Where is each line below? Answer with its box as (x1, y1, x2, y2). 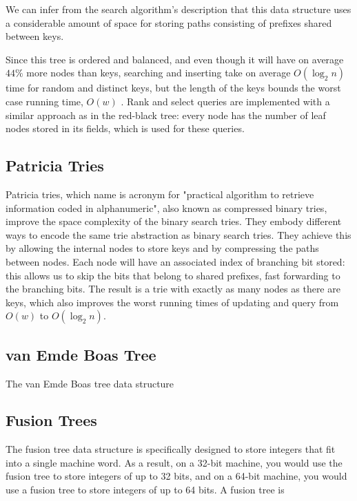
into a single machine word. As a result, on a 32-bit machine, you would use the (6, 455, 343, 469)
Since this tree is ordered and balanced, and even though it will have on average (6, 52, 344, 66)
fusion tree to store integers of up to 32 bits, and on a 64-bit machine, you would (6, 469, 347, 483)
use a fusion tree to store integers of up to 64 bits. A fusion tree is (6, 482, 285, 497)
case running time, (6, 94, 83, 108)
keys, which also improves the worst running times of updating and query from (6, 295, 339, 309)
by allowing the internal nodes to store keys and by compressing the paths (6, 241, 319, 255)
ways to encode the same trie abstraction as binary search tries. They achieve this (6, 227, 351, 242)
